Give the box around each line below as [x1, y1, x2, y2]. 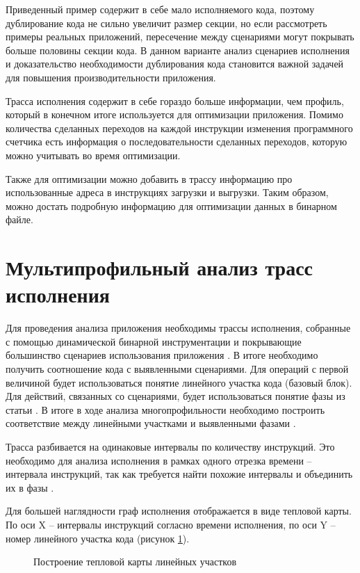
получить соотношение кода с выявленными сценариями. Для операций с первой [6, 362, 349, 376]
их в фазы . [6, 480, 54, 494]
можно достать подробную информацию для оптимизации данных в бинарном [6, 198, 337, 213]
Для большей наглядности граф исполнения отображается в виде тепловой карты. [6, 503, 352, 518]
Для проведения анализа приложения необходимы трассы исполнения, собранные [6, 321, 351, 335]
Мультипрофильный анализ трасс [6, 253, 313, 282]
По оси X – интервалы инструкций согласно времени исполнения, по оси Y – [6, 517, 336, 531]
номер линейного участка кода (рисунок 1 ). [6, 531, 190, 545]
